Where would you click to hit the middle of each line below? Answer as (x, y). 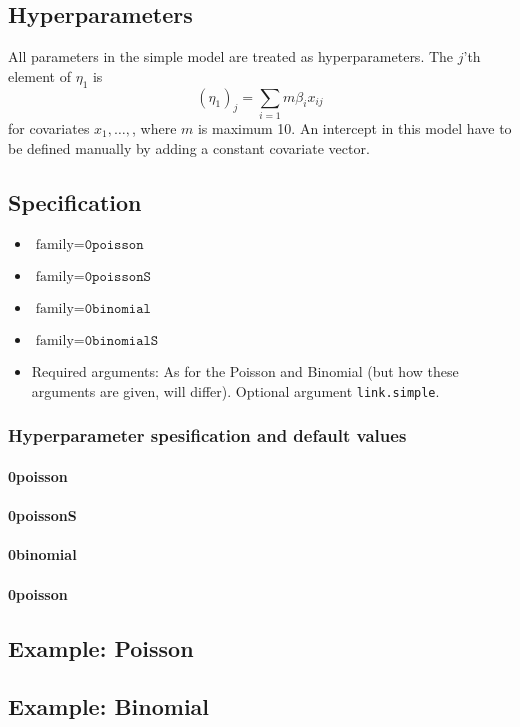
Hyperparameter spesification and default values (207, 435)
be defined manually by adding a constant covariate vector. (189, 147)
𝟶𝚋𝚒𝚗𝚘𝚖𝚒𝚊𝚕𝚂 (121, 341)
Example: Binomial (109, 706)
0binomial (42, 554)
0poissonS (42, 515)
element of (39, 75)
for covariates (49, 127)
